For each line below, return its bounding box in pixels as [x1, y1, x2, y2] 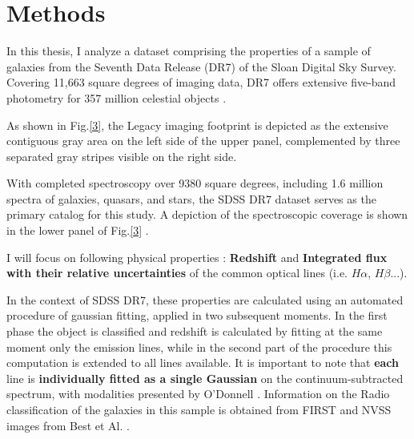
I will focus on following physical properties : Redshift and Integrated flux [6, 248, 388, 265]
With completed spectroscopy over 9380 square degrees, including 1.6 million [6, 175, 384, 191]
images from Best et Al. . [6, 417, 130, 433]
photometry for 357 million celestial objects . [6, 89, 227, 106]
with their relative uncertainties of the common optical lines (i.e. [6, 264, 348, 281]
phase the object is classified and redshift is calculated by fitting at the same [6, 323, 383, 340]
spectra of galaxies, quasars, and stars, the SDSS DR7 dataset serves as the [6, 190, 376, 207]
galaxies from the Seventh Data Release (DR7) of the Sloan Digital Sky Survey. [6, 58, 396, 75]
